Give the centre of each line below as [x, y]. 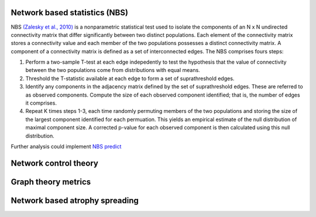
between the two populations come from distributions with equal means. [113, 70]
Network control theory [55, 163]
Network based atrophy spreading [75, 200]
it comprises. [41, 103]
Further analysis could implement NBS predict [66, 146]
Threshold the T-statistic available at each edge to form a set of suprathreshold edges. [130, 78]
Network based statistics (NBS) [70, 13]
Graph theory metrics [51, 182]
